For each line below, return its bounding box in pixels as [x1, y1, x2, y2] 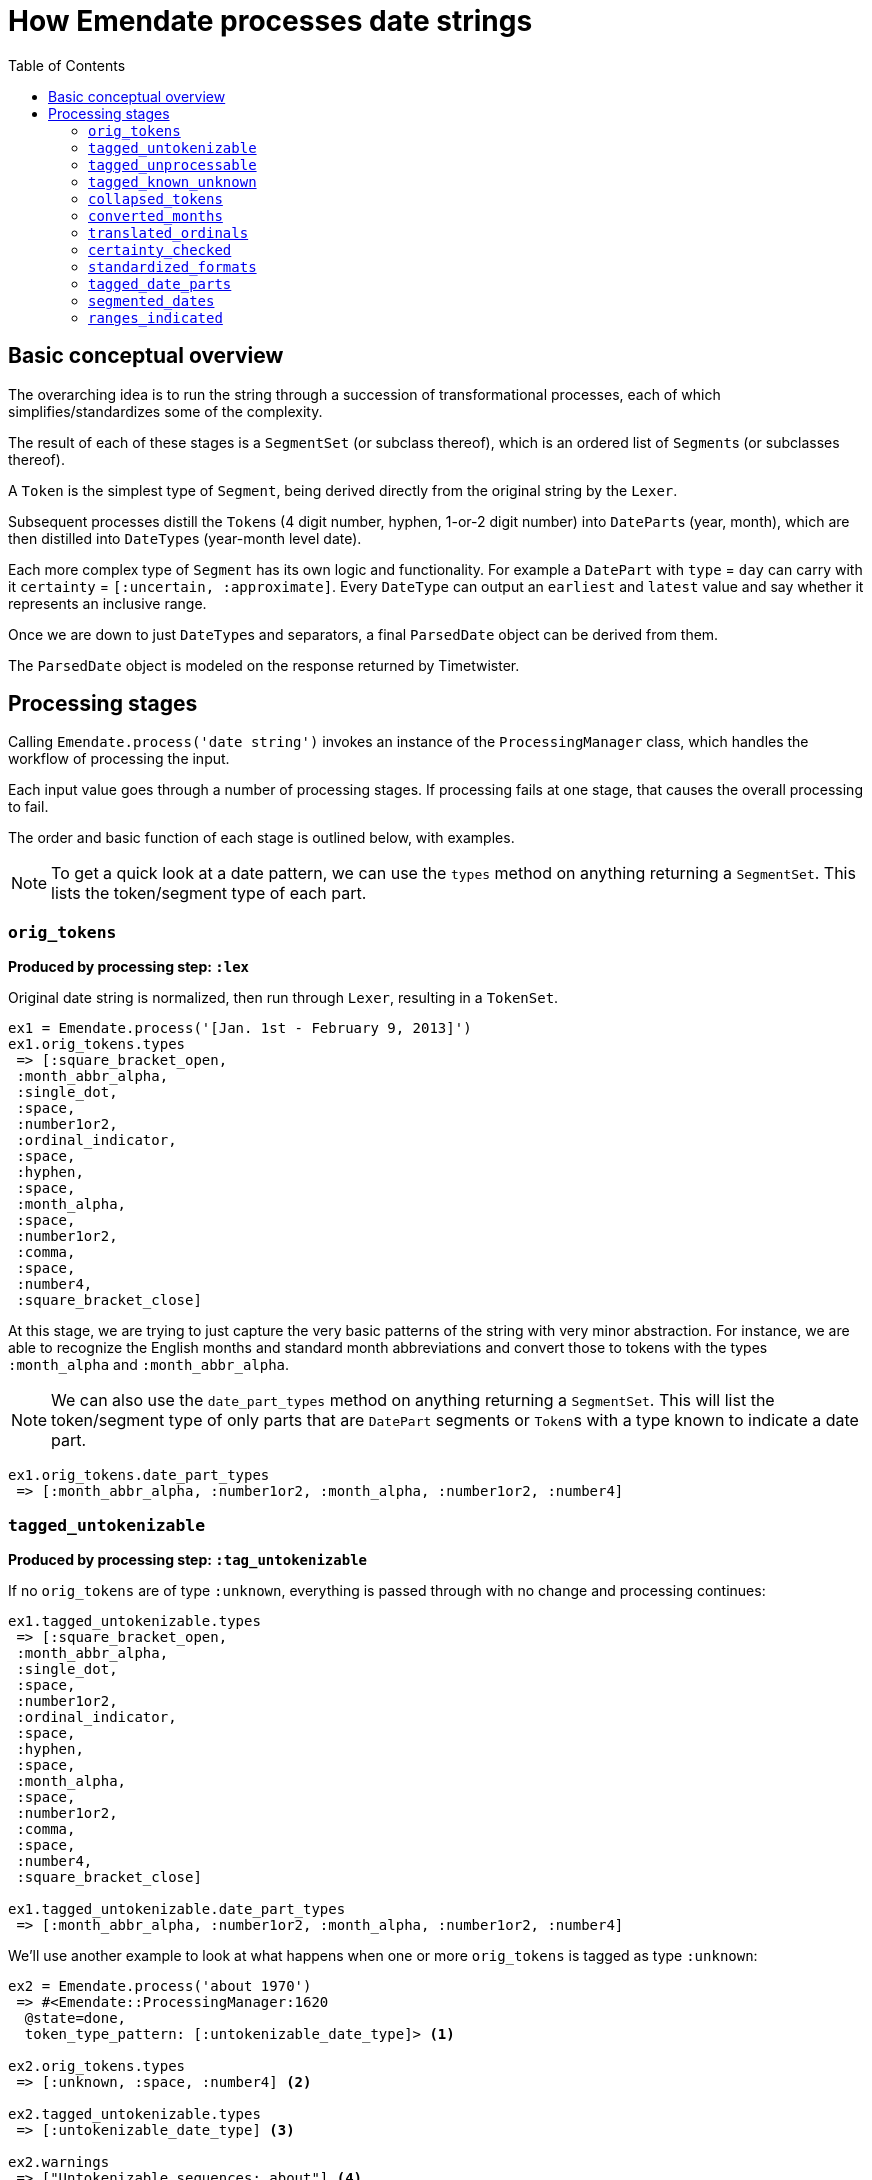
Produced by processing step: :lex [8, 958, 249, 976]
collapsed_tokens [88, 190, 223, 207]
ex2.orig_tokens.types [8, 2057, 186, 2074]
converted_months [88, 207, 223, 224]
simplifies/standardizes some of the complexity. [8, 402, 323, 420]
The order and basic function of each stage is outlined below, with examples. [8, 829, 515, 847]
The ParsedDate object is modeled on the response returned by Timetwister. [8, 656, 520, 674]
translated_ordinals [88, 224, 249, 241]
